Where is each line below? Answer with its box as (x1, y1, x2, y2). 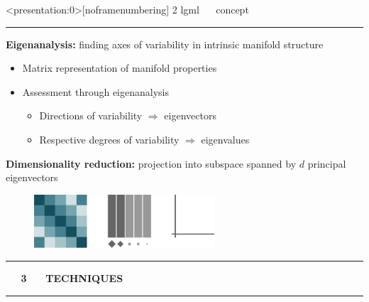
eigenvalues (201, 131, 250, 146)
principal (307, 156, 346, 171)
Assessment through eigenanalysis (22, 84, 170, 99)
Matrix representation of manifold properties (22, 60, 217, 75)
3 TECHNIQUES (21, 271, 123, 286)
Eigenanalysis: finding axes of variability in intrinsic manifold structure (6, 36, 324, 51)
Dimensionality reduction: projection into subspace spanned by (6, 156, 297, 171)
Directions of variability (39, 108, 143, 123)
